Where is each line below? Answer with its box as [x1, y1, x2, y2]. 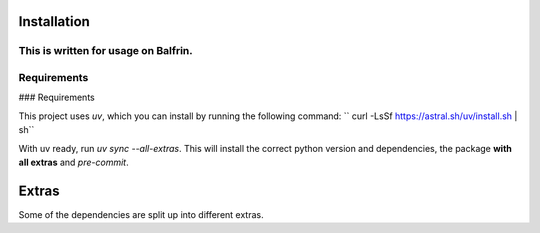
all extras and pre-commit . [18, 156, 129, 168]
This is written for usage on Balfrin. [18, 44, 194, 58]
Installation [18, 13, 90, 30]
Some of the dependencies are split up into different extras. [18, 208, 264, 220]
